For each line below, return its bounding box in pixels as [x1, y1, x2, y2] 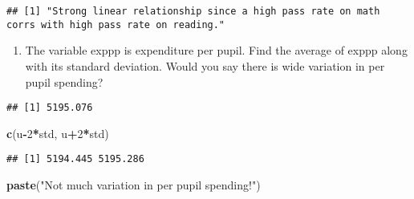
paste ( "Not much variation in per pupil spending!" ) [6, 177, 261, 193]
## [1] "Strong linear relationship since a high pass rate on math [6, 6, 380, 17]
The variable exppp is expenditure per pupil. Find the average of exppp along [25, 42, 408, 59]
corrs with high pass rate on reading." [6, 18, 225, 30]
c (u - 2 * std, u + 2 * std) [6, 124, 109, 141]
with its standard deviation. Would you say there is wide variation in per [25, 57, 385, 74]
